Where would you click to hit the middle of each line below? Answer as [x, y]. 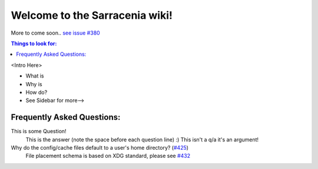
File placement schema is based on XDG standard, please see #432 [108, 156]
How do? [37, 92]
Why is [34, 84]
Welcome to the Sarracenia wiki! [92, 15]
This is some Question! [39, 131]
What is [35, 76]
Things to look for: [34, 43]
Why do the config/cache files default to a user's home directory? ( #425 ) [100, 147]
